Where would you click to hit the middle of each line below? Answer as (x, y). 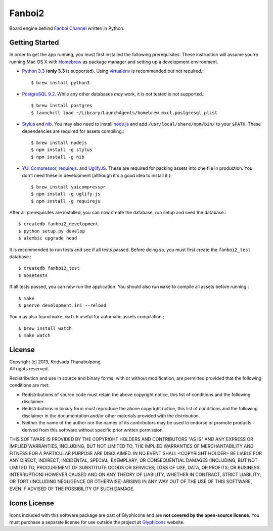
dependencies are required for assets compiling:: (73, 131)
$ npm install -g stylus (62, 150)
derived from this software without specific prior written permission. (93, 430)
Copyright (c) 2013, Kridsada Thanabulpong (55, 362)
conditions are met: (30, 385)
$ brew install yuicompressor (69, 187)
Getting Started (34, 43)
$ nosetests (33, 275)
